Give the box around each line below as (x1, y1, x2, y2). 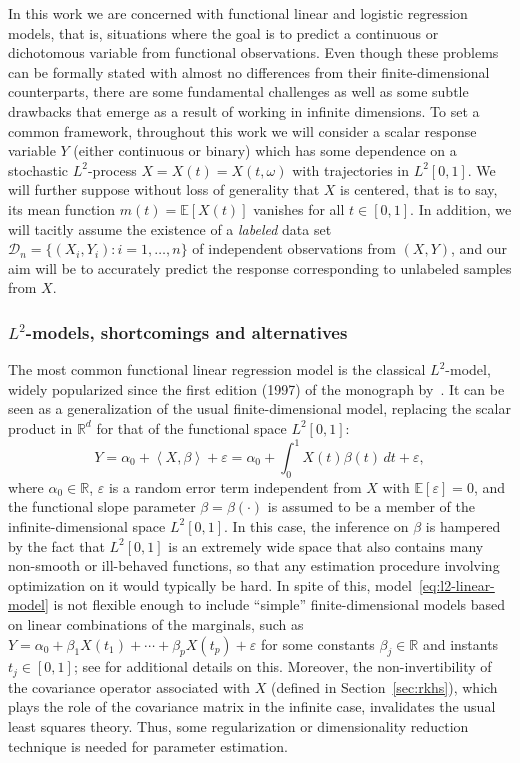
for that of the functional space (96, 417, 287, 438)
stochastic (8, 159, 69, 180)
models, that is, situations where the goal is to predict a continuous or (8, 22, 439, 43)
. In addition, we (410, 198, 512, 219)
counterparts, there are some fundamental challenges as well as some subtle (8, 81, 469, 102)
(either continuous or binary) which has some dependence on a (73, 140, 457, 161)
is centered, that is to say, (340, 179, 498, 200)
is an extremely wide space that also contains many (168, 535, 484, 556)
